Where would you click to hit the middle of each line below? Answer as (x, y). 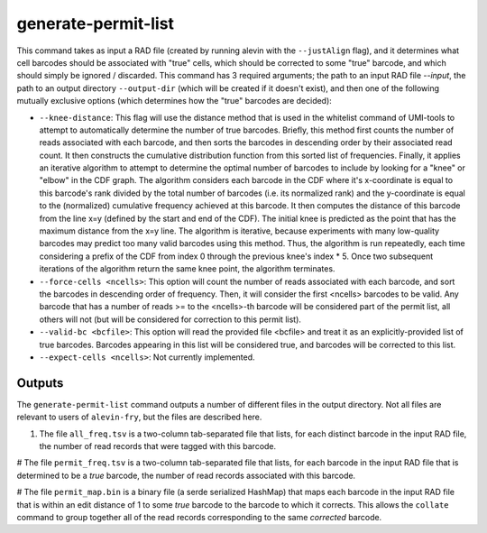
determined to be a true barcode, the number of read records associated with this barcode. (186, 475)
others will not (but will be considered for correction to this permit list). (170, 319)
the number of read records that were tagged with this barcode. (158, 446)
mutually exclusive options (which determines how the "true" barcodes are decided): (175, 101)
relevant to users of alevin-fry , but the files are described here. (139, 417)
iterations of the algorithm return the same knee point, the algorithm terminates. (187, 269)
